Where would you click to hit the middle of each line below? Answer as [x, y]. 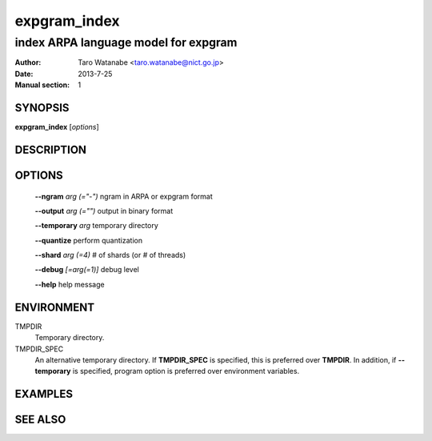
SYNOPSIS [42, 108]
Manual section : [42, 85]
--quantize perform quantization [89, 240]
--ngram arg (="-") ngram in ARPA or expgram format [124, 196]
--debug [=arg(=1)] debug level [87, 270]
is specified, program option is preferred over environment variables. [186, 371]
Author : [28, 62]
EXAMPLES [44, 394]
